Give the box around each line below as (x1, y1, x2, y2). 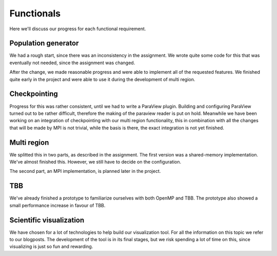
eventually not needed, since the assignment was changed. (9, 60, 135, 66)
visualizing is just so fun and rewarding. (9, 244, 93, 250)
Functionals (9, 8, 61, 19)
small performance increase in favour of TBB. (9, 202, 106, 208)
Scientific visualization (9, 215, 85, 224)
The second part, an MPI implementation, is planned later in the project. (9, 168, 161, 174)
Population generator (9, 39, 79, 48)
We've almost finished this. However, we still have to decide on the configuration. (9, 159, 182, 165)
